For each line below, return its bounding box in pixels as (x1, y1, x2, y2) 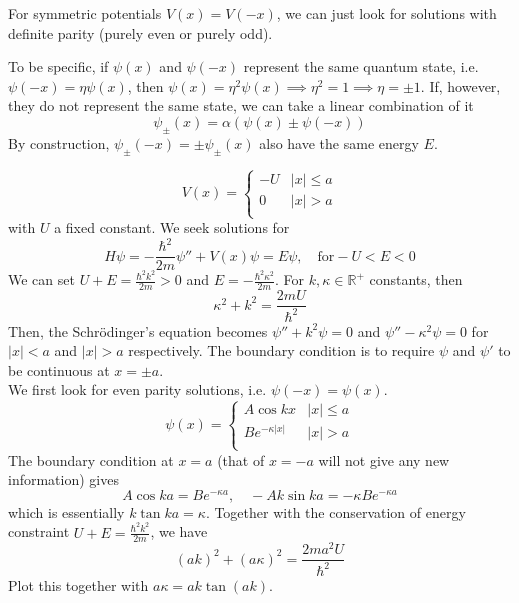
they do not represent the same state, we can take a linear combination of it (8, 95, 474, 116)
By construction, (8, 132, 110, 153)
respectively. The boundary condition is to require (128, 340, 435, 361)
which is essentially (8, 501, 125, 522)
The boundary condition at (8, 449, 174, 470)
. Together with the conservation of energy (205, 501, 466, 522)
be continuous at (8, 359, 110, 380)
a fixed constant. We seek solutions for (54, 217, 290, 238)
